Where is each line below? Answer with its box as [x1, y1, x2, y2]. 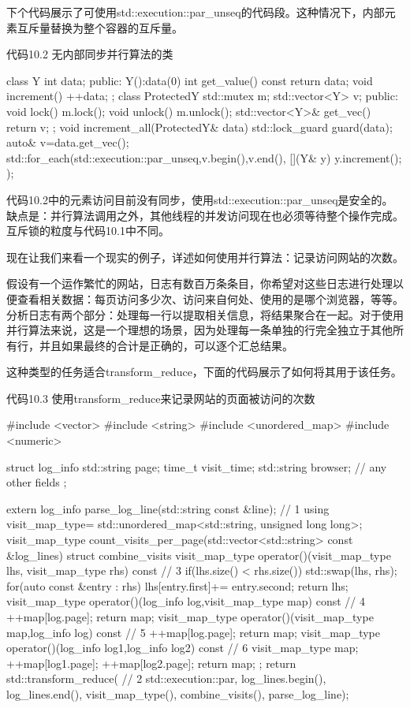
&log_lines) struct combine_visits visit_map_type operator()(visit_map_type [6, 546, 391, 563]
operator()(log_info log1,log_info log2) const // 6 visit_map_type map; [6, 639, 359, 656]
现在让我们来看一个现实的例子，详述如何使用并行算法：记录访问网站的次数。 [6, 248, 404, 265]
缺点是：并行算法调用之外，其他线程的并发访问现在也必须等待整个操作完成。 [6, 207, 404, 223]
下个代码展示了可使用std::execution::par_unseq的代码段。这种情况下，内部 [6, 4, 385, 20]
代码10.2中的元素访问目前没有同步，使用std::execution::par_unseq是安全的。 [6, 191, 393, 207]
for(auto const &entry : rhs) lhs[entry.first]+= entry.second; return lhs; [6, 577, 348, 594]
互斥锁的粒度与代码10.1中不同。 [6, 222, 170, 239]
